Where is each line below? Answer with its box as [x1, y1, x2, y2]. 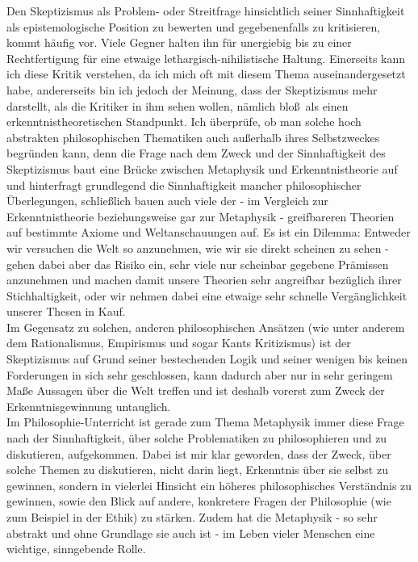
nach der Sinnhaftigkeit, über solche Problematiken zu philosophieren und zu [6, 430, 387, 447]
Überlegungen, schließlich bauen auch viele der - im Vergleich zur [6, 192, 328, 209]
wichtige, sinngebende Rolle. [6, 540, 146, 557]
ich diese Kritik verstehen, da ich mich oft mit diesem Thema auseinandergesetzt [6, 65, 406, 82]
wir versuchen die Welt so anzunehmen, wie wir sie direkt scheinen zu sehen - [6, 239, 389, 256]
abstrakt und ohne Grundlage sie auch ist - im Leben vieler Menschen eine [6, 524, 375, 541]
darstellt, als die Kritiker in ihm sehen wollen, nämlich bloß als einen [6, 97, 349, 114]
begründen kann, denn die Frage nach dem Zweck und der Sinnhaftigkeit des [6, 145, 386, 161]
